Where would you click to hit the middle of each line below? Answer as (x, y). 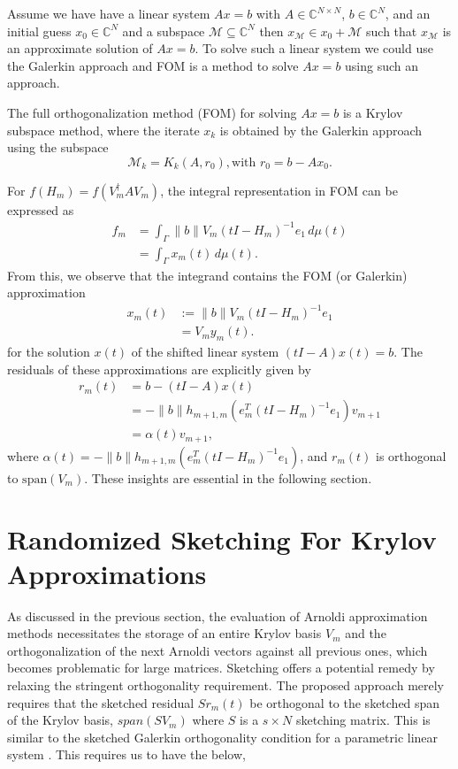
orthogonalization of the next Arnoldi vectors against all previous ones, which (218, 650)
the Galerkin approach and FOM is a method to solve (153, 65)
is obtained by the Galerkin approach (321, 130)
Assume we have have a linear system (109, 13)
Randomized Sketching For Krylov (222, 538)
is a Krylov (373, 112)
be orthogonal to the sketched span (345, 702)
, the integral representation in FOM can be (279, 190)
